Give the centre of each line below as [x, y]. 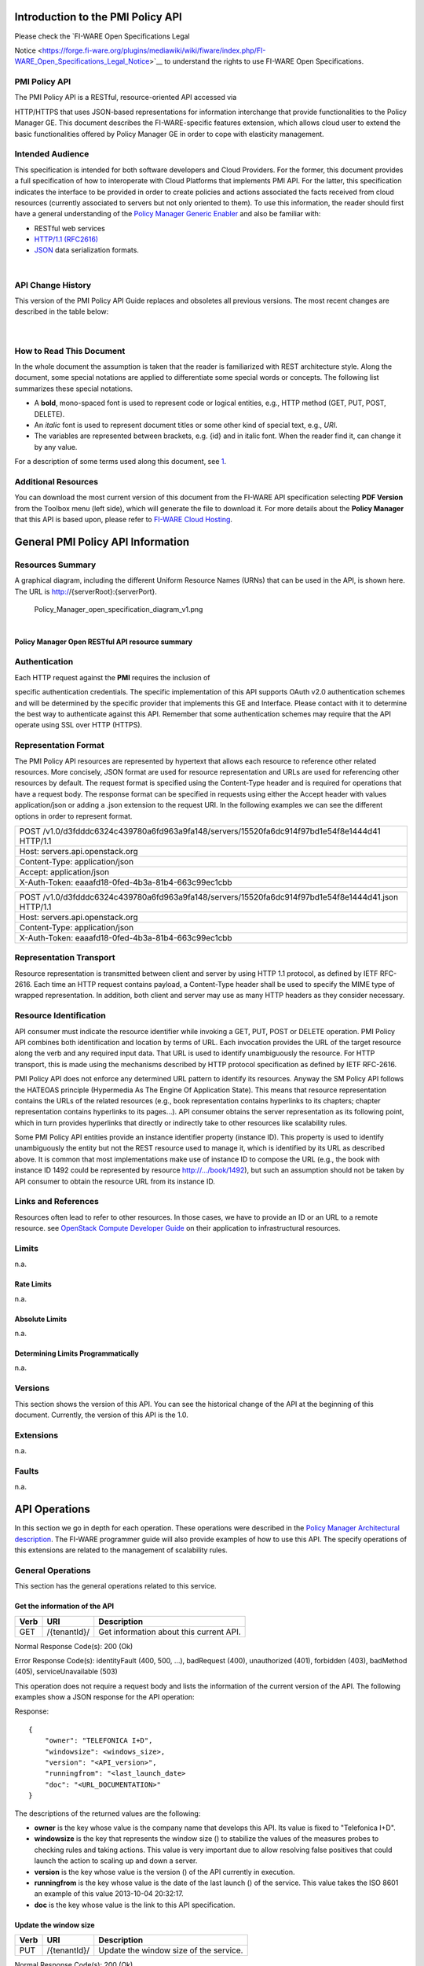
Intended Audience [52, 154]
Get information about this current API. [170, 1632]
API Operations [52, 1509]
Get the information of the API [64, 1606]
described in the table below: [62, 311]
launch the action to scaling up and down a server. [116, 1861]
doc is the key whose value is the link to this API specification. [135, 1905]
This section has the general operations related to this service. [115, 1586]
